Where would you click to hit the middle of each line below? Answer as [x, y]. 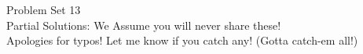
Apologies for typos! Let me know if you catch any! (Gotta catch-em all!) [182, 40]
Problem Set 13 [44, 9]
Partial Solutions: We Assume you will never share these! [144, 25]
